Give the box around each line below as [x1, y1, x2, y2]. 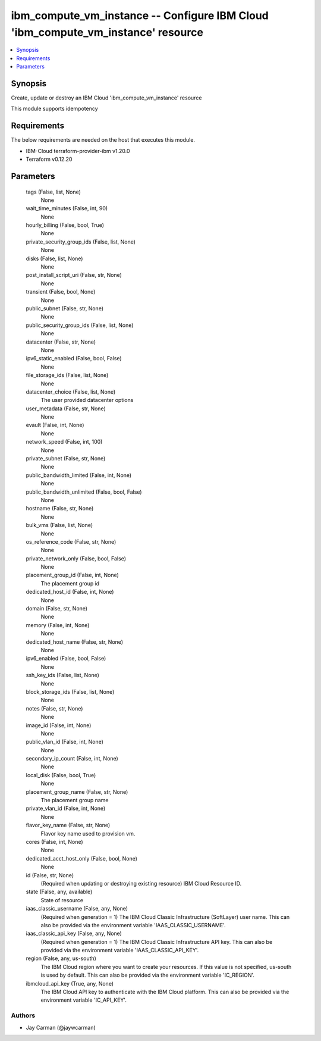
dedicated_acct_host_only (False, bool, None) [26, 855, 138, 862]
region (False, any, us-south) [26, 955, 96, 962]
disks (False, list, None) [26, 255, 83, 262]
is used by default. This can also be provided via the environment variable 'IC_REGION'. [40, 971, 255, 979]
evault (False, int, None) [26, 422, 84, 429]
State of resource [40, 896, 84, 903]
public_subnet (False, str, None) [26, 304, 104, 312]
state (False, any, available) [26, 888, 93, 896]
